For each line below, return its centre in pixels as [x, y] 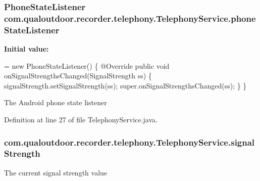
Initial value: [27, 49]
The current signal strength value [56, 172]
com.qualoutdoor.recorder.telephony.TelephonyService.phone [130, 18]
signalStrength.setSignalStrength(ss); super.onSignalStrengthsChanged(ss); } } [125, 85]
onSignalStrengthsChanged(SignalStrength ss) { [78, 76]
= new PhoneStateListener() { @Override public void [87, 65]
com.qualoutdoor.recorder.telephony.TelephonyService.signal [129, 142]
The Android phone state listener [56, 102]
